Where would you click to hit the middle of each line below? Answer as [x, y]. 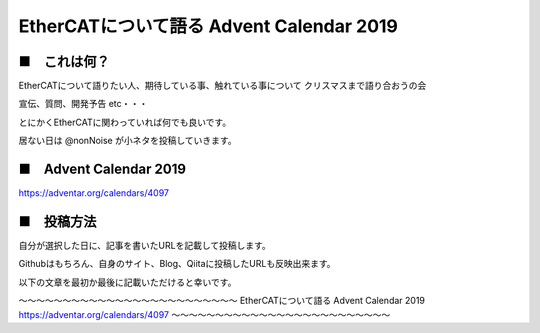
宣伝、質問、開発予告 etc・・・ [83, 104]
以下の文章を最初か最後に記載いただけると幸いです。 [127, 282]
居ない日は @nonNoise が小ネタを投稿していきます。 [127, 141]
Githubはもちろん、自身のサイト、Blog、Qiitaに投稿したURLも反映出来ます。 [177, 264]
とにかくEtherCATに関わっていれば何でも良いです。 [125, 122]
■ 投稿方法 [57, 221]
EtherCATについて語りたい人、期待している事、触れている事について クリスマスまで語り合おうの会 [222, 86]
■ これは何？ [64, 61]
